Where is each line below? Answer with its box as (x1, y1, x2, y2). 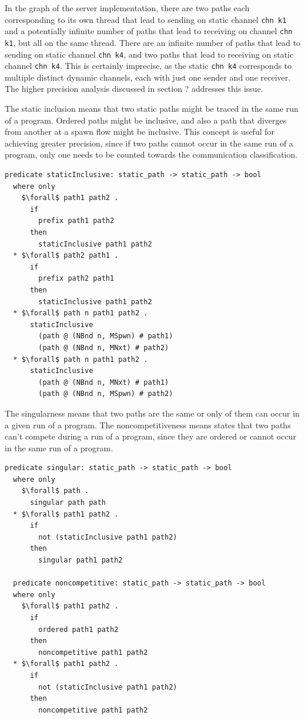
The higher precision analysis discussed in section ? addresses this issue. (5, 82, 263, 95)
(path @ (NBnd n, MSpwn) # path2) (38, 390, 173, 398)
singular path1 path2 (38, 556, 123, 565)
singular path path (29, 498, 106, 507)
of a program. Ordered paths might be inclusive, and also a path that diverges (5, 114, 287, 126)
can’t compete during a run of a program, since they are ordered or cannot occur (5, 430, 296, 442)
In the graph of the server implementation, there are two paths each (5, 2, 250, 14)
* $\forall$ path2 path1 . (13, 251, 119, 260)
